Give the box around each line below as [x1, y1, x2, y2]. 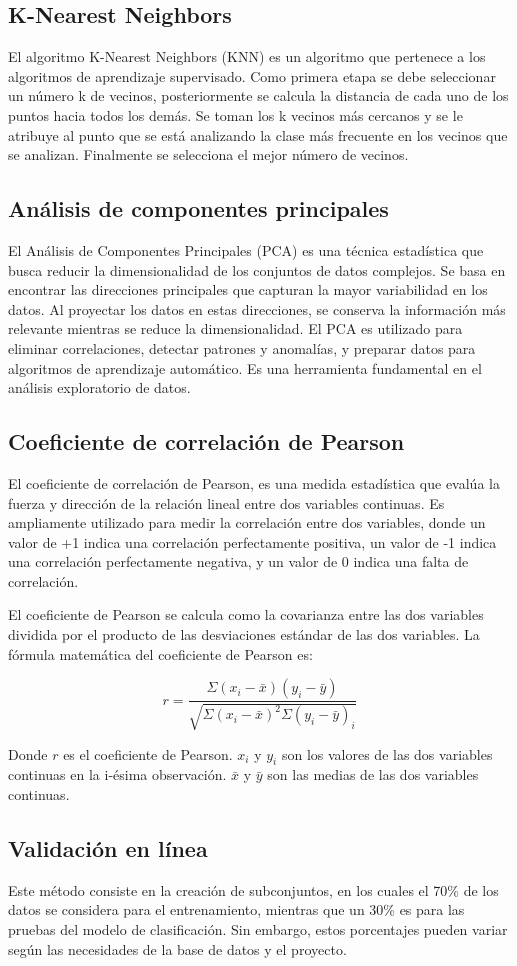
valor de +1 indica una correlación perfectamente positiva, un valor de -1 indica [8, 531, 497, 552]
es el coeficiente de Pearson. [63, 743, 233, 764]
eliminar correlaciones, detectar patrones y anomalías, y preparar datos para [8, 337, 476, 358]
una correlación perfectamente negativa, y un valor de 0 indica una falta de [8, 551, 469, 572]
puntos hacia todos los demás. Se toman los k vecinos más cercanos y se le [8, 104, 463, 125]
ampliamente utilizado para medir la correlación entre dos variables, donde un [8, 512, 486, 533]
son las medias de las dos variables [267, 764, 479, 785]
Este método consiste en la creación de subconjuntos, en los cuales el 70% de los [8, 879, 499, 900]
